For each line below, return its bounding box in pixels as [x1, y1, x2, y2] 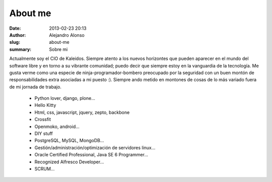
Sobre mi [49, 46, 68, 52]
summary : [9, 46, 32, 52]
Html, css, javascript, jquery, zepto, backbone [34, 109, 130, 115]
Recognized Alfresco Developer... [34, 159, 104, 165]
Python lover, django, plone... [34, 95, 96, 101]
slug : [9, 39, 20, 45]
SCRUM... [34, 165, 55, 171]
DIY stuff [34, 131, 53, 137]
